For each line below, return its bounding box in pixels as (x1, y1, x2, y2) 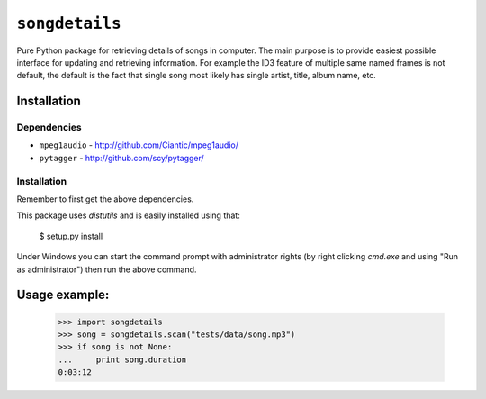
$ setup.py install (39, 231, 103, 241)
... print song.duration (58, 354, 187, 365)
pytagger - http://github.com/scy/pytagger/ (39, 152, 204, 163)
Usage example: (16, 287, 110, 303)
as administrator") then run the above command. (16, 264, 197, 275)
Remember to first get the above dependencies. (16, 194, 194, 204)
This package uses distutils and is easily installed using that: (16, 210, 240, 221)
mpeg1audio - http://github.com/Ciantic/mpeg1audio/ (39, 140, 238, 150)
